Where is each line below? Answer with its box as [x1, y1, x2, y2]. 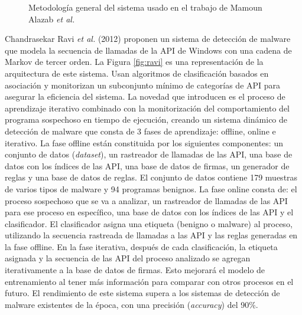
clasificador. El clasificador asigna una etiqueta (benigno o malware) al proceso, [5, 217, 293, 229]
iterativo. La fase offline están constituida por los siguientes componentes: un [5, 136, 283, 149]
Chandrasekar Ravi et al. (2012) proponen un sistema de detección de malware [5, 32, 291, 45]
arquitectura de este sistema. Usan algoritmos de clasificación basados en [5, 67, 269, 79]
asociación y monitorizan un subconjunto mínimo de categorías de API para [5, 78, 281, 91]
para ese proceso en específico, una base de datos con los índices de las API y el [5, 206, 294, 218]
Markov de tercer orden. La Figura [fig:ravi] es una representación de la [5, 55, 264, 68]
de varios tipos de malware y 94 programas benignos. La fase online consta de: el [5, 182, 297, 195]
